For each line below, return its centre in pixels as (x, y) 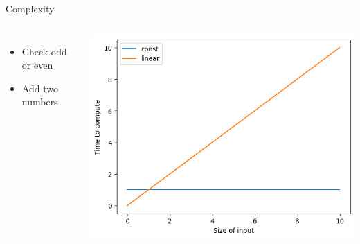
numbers (40, 102)
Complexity (30, 8)
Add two (40, 88)
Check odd (44, 51)
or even (37, 65)
